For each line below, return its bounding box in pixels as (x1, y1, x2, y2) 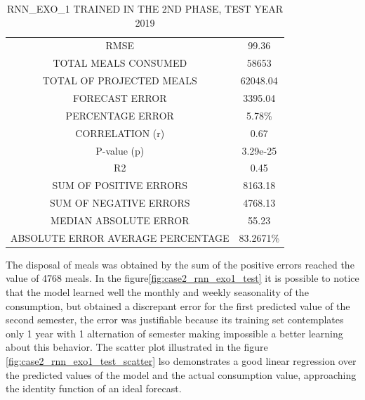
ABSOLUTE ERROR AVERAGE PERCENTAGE (11, 230, 230, 245)
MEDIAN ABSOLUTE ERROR (51, 212, 190, 227)
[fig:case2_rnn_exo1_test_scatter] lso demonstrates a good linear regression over (6, 353, 357, 368)
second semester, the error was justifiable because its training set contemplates (6, 312, 344, 327)
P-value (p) (95, 143, 145, 157)
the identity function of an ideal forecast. (6, 381, 182, 396)
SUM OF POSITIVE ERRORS (52, 178, 187, 193)
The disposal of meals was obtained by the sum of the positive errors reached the (6, 257, 354, 271)
